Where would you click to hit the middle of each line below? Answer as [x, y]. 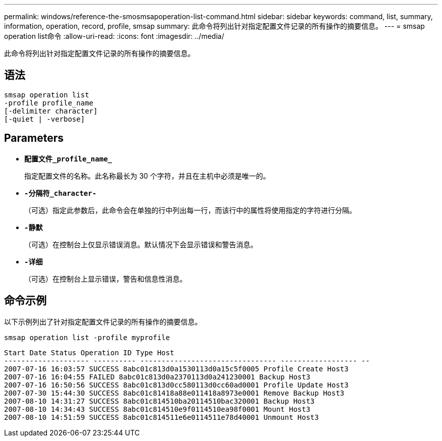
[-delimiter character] [51, 111]
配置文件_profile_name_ [68, 159]
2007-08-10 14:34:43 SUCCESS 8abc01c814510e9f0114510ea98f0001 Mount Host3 [157, 409]
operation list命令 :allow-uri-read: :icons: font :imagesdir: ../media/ [114, 36]
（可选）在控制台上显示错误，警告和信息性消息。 [105, 279]
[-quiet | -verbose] [45, 119]
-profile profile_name [49, 103]
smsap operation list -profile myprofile [87, 337]
